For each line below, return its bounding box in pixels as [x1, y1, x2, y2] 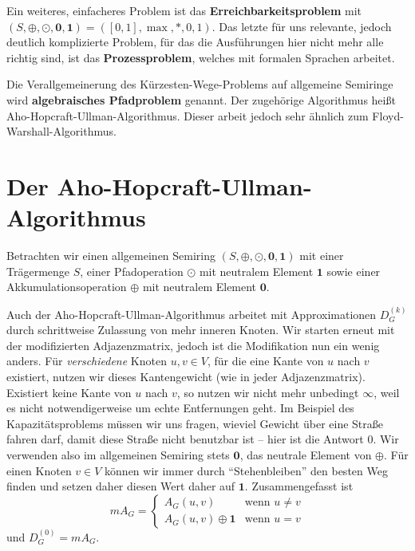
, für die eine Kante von [207, 352, 324, 369]
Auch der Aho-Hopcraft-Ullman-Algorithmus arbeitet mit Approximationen [6, 305, 377, 322]
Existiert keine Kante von [6, 384, 132, 400]
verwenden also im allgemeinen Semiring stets [6, 447, 230, 462]
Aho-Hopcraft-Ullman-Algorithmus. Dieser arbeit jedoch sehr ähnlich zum [6, 107, 369, 124]
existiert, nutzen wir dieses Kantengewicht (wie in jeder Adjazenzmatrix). [6, 368, 366, 385]
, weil [373, 384, 400, 400]
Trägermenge [6, 262, 70, 279]
